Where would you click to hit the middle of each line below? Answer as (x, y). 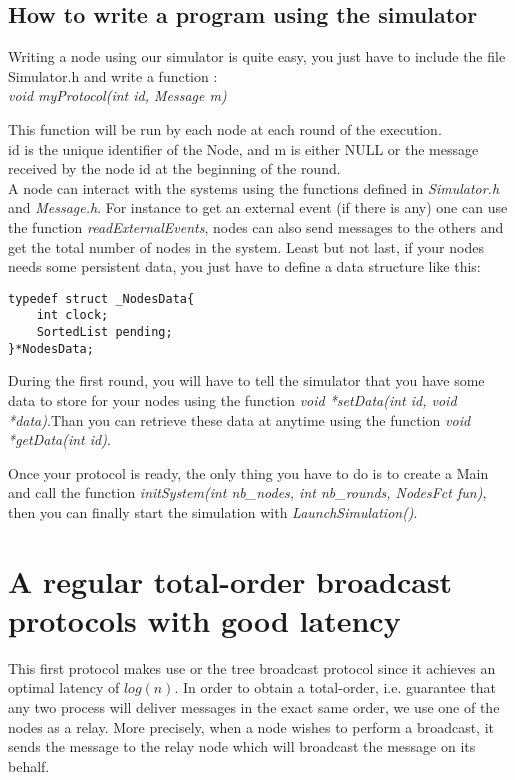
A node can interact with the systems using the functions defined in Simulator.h (254, 187)
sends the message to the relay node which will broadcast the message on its (242, 746)
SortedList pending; (104, 332)
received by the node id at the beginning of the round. (174, 168)
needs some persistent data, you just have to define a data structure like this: (244, 266)
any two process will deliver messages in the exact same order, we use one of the (254, 707)
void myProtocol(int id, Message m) (117, 95)
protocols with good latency (204, 619)
